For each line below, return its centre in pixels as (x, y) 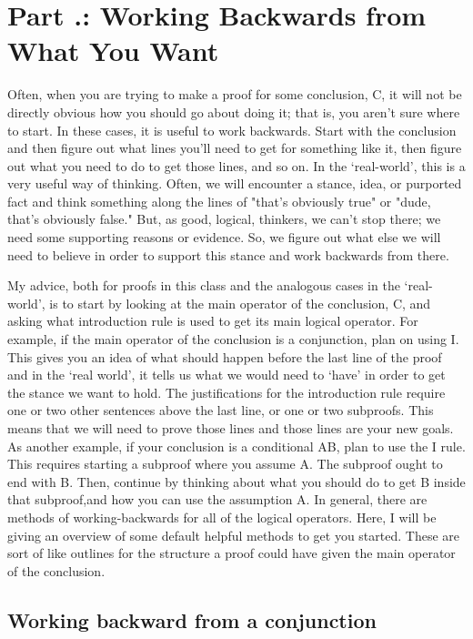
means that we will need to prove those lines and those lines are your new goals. (231, 428)
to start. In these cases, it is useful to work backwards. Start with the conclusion (232, 130)
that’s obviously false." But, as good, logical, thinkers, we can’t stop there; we (224, 219)
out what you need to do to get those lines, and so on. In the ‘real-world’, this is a (236, 165)
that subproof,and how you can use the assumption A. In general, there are (217, 499)
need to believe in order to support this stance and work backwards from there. (228, 254)
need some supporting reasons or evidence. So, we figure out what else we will (224, 237)
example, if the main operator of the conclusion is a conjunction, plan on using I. (233, 339)
